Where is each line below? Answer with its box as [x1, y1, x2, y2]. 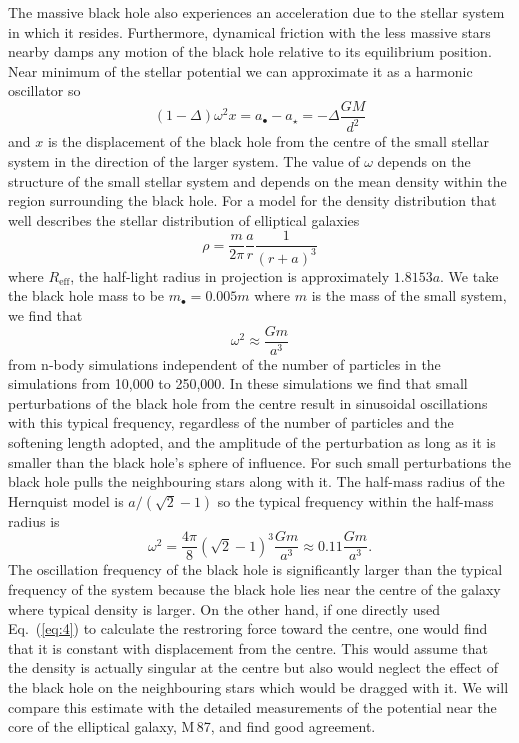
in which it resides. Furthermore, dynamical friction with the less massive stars [8, 21, 491, 42]
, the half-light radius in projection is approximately [70, 265, 390, 286]
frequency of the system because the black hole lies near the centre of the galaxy [8, 579, 501, 599]
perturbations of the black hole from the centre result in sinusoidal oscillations [8, 392, 488, 413]
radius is [8, 510, 60, 531]
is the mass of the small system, [311, 285, 507, 306]
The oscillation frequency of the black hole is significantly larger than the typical [8, 559, 503, 580]
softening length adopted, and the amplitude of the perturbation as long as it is [8, 431, 496, 452]
